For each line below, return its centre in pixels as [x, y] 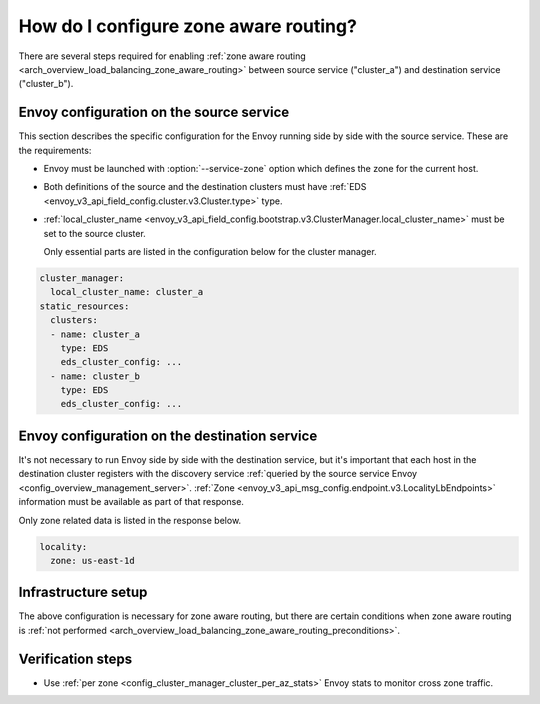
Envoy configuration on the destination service [168, 435]
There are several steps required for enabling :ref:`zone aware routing [162, 56]
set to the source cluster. [95, 233]
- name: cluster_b [95, 376]
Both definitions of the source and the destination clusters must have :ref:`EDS [205, 187]
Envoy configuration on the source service [154, 112]
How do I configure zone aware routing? [187, 26]
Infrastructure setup [83, 592]
